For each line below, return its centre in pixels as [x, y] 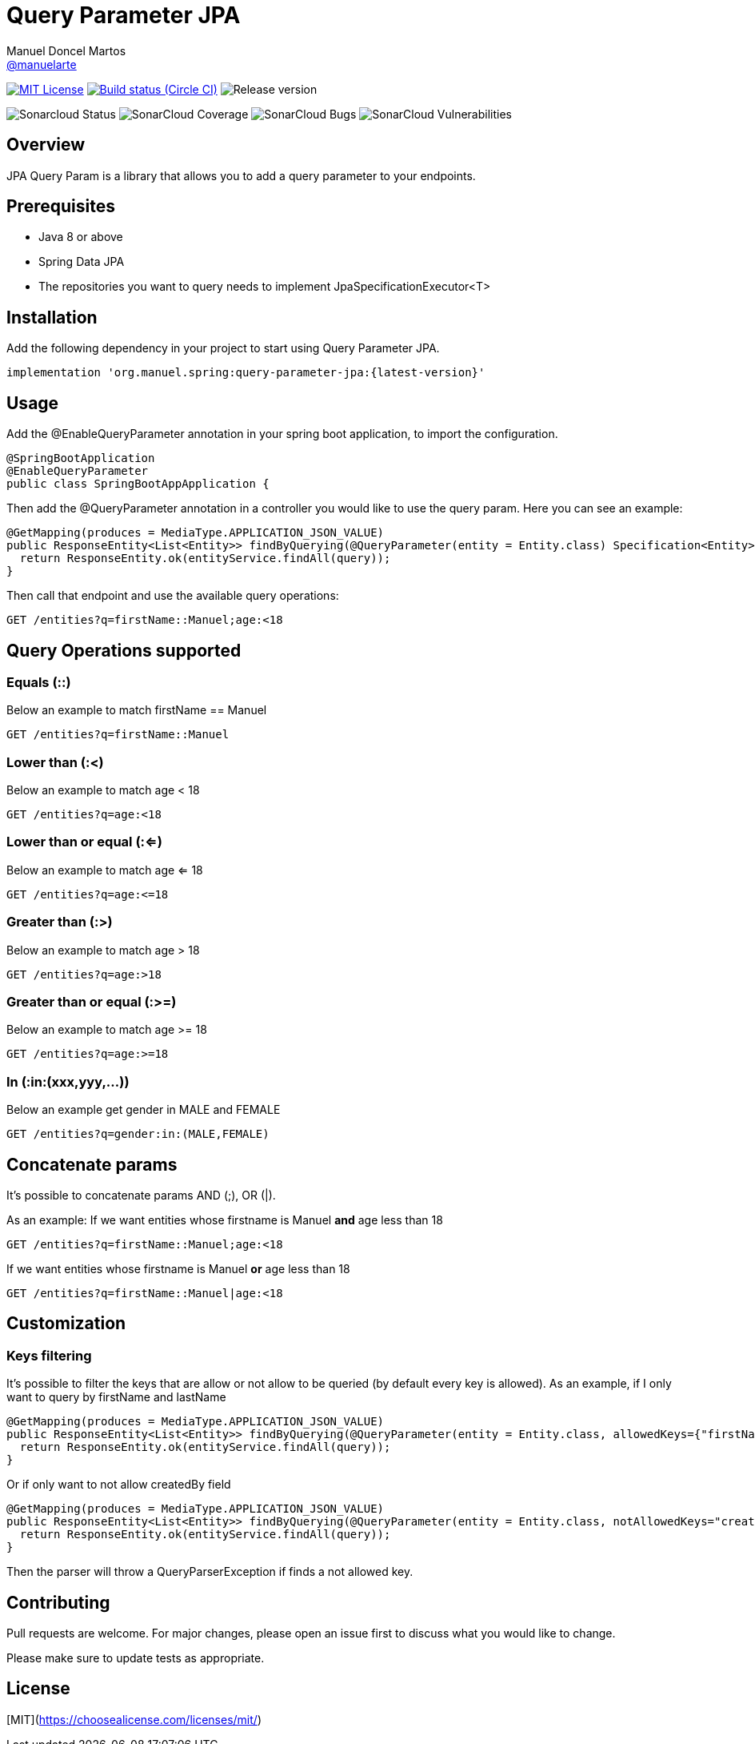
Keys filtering [49, 1355]
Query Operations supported [124, 650]
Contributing [58, 1602]
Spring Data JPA [82, 262]
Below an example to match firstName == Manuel [137, 710]
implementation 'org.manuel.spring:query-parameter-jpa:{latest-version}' [246, 373]
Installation [52, 317]
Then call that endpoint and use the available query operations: [173, 596]
